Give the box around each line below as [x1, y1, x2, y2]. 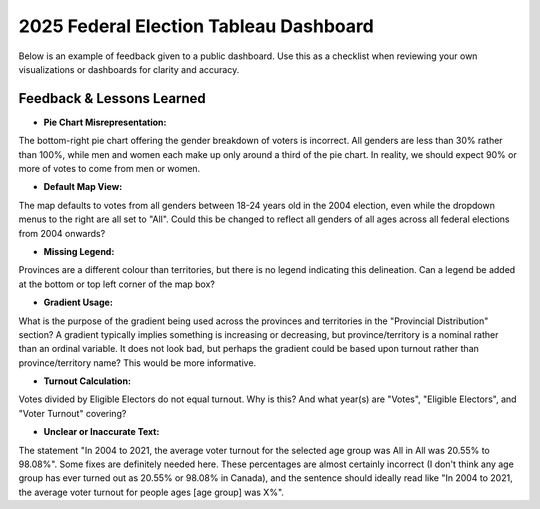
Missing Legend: [43, 245, 115, 257]
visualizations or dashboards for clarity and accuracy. [18, 63, 240, 75]
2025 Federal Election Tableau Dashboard [18, 15, 374, 37]
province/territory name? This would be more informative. [18, 356, 257, 369]
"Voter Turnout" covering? [18, 407, 127, 419]
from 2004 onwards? [18, 227, 106, 239]
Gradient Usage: [43, 296, 114, 309]
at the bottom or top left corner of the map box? [18, 278, 215, 290]
